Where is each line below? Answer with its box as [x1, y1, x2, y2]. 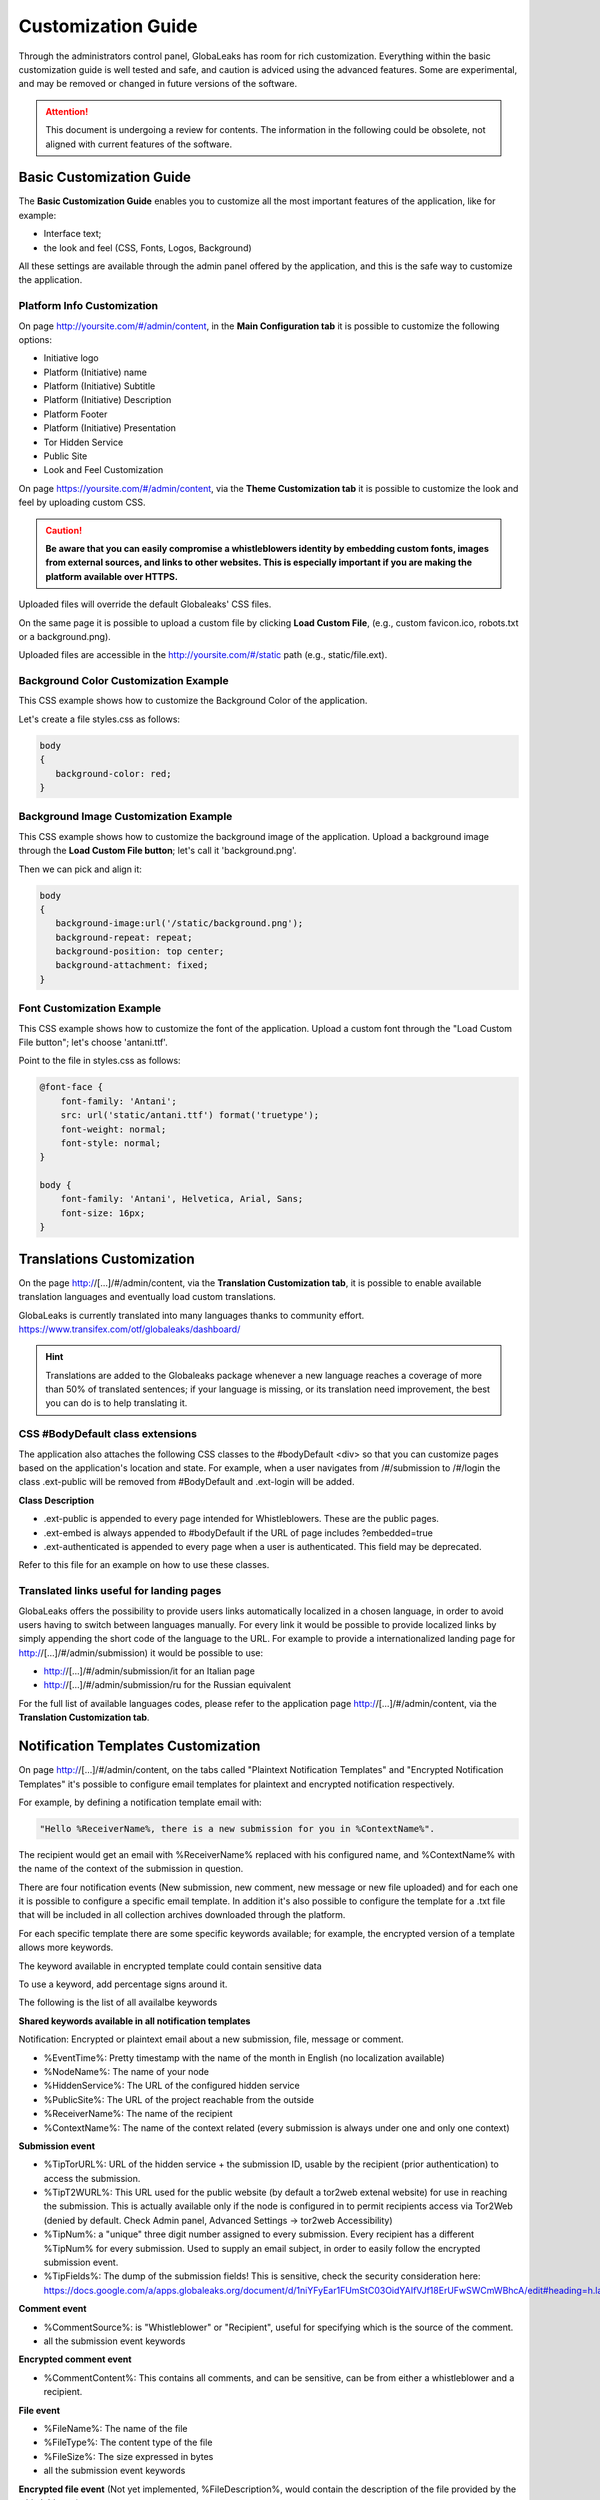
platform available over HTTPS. [45, 570, 179, 582]
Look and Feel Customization [43, 464, 164, 476]
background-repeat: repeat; [55, 931, 194, 943]
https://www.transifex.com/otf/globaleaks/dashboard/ [18, 1323, 241, 1335]
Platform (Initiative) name [43, 366, 147, 378]
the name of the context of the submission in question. [18, 1863, 244, 1875]
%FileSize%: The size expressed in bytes [43, 2450, 214, 2462]
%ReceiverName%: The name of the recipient [43, 2108, 234, 2120]
